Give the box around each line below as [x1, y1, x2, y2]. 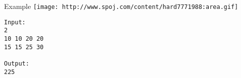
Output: [4, 60, 30, 67]
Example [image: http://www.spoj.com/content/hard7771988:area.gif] [4, 1, 238, 11]
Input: [4, 18, 26, 26]
